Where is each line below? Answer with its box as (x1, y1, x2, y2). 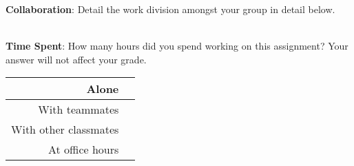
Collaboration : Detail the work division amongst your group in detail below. (6, 2, 335, 16)
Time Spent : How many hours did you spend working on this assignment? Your (6, 39, 348, 53)
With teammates (38, 101, 119, 118)
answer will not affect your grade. (6, 52, 147, 66)
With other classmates (11, 121, 119, 138)
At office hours (48, 141, 119, 158)
